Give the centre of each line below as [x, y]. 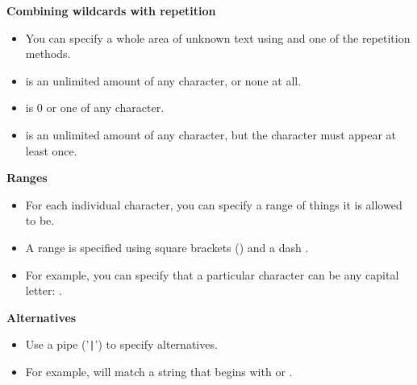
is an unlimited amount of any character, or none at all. [163, 80]
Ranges [27, 178]
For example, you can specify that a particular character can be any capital [212, 274]
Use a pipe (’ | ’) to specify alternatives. [121, 344]
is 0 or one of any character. [95, 108]
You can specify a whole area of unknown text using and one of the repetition [218, 37]
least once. [51, 150]
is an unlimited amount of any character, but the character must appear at [211, 134]
